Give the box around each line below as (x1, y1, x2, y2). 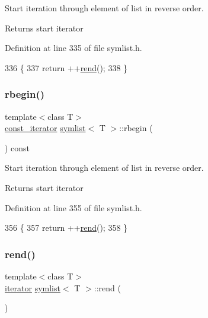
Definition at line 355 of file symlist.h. (5, 201, 142, 214)
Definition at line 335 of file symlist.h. (5, 42, 142, 54)
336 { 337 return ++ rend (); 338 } (5, 61, 128, 74)
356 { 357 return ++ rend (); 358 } (5, 221, 128, 234)
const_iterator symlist (5, 122, 86, 134)
